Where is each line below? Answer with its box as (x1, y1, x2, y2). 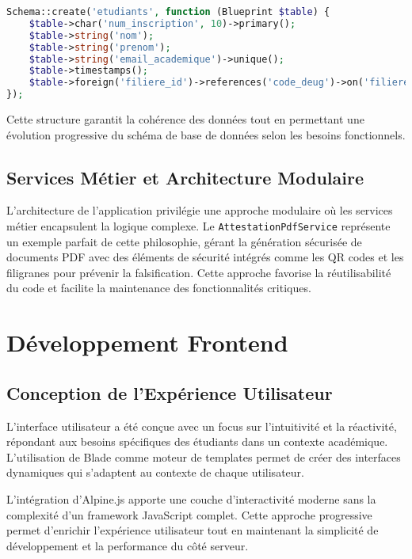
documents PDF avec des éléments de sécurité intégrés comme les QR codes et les (6, 249, 404, 265)
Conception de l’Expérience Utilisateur (6, 380, 333, 405)
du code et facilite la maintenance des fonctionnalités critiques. (6, 279, 311, 296)
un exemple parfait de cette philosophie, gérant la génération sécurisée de (6, 233, 362, 249)
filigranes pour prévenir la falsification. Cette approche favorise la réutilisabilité (6, 264, 391, 280)
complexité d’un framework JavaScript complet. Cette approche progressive (6, 506, 372, 523)
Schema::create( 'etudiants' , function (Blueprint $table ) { (6, 6, 330, 17)
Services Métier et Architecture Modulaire (6, 165, 364, 189)
